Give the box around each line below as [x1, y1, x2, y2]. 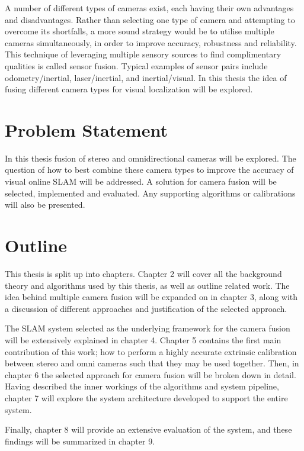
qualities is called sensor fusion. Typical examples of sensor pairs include [5, 59, 268, 72]
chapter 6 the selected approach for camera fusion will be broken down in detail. [5, 368, 296, 381]
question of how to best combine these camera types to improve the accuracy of [5, 163, 294, 176]
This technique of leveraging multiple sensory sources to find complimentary [5, 48, 281, 60]
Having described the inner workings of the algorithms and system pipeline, [5, 380, 279, 392]
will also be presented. [5, 198, 85, 211]
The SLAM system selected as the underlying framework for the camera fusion [5, 322, 290, 334]
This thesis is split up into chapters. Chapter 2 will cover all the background [5, 267, 282, 279]
